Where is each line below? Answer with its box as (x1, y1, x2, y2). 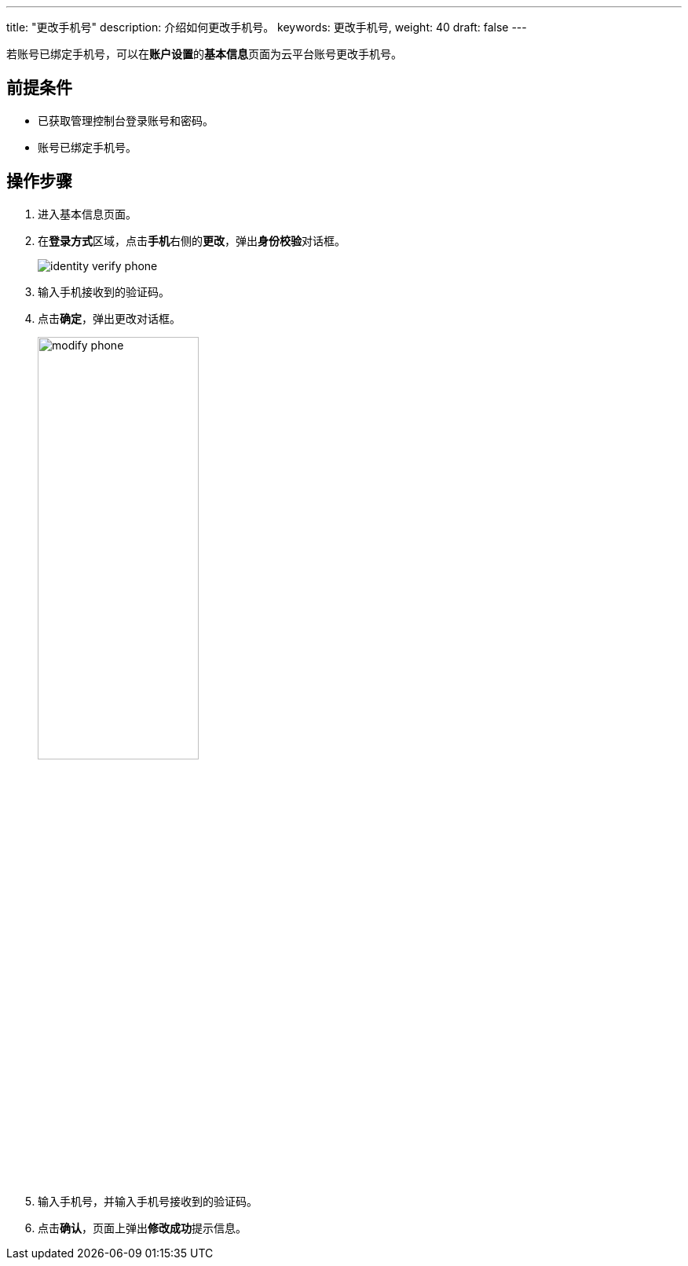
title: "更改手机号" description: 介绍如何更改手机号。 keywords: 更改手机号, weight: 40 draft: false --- (6, 20, 527, 34)
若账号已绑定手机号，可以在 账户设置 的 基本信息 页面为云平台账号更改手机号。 (6, 47, 402, 60)
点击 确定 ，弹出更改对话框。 (38, 311, 181, 325)
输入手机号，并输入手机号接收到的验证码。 (38, 1194, 258, 1208)
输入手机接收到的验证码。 (38, 284, 170, 298)
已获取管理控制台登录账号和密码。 (38, 113, 214, 127)
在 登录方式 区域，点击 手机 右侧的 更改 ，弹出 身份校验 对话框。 (38, 233, 346, 247)
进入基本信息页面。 (38, 207, 137, 221)
